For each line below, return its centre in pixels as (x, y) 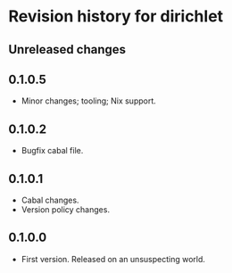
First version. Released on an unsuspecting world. (113, 259)
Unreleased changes (67, 50)
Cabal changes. (50, 200)
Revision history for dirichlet (116, 17)
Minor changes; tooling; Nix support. (89, 101)
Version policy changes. (66, 210)
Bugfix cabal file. (52, 151)
